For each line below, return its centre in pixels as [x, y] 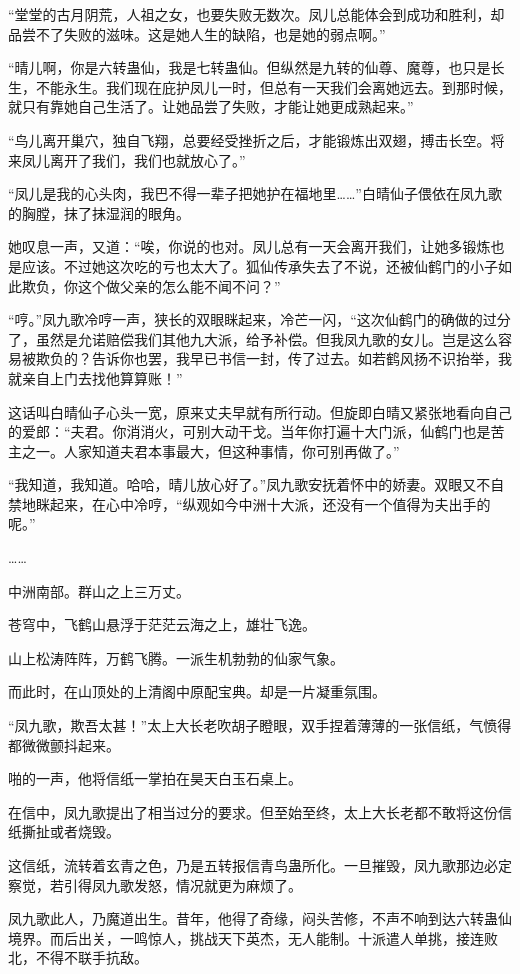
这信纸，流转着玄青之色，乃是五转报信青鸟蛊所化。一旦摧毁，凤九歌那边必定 [260, 865]
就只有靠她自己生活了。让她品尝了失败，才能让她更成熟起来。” [211, 106]
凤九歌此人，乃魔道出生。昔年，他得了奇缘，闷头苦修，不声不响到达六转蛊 [253, 918]
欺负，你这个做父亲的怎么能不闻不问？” [151, 285]
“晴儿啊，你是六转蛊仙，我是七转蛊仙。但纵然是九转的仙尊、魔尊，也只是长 [256, 67]
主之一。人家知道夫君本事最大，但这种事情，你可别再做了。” [204, 450]
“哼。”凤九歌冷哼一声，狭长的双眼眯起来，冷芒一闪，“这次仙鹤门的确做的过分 [259, 319]
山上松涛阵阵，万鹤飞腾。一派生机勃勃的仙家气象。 [176, 657]
